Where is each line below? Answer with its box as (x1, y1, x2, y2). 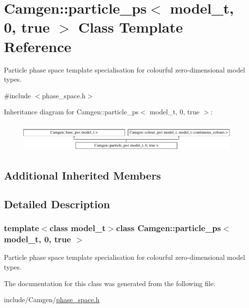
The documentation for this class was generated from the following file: (4, 278, 215, 288)
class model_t (49, 222, 106, 234)
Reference (4, 36, 71, 56)
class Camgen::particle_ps (116, 222, 221, 234)
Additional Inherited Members (4, 168, 161, 183)
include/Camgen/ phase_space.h (4, 294, 100, 305)
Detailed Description (4, 196, 110, 211)
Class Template (78, 17, 183, 37)
